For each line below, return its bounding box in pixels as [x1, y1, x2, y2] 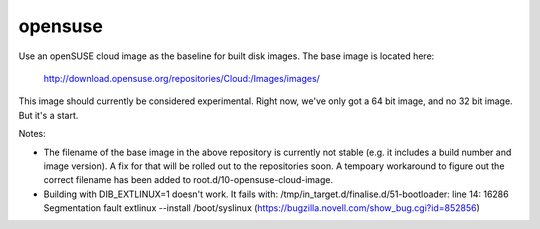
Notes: [18, 128, 46, 140]
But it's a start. [18, 109, 79, 121]
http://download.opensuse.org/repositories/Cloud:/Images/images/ [43, 72, 320, 84]
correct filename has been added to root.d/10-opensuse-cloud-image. [43, 174, 334, 186]
